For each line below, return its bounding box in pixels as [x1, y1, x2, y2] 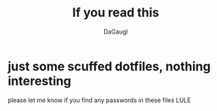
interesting [8, 73, 71, 88]
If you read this [72, 5, 159, 21]
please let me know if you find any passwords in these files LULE [8, 96, 191, 104]
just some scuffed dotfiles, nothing [8, 58, 211, 74]
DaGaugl [103, 27, 129, 36]
